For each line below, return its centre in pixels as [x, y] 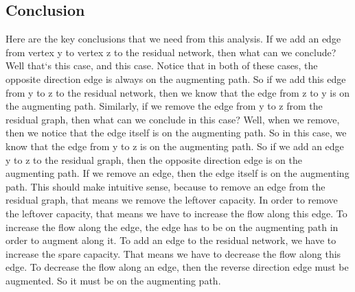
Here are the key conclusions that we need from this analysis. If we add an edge [173, 39]
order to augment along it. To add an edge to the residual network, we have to [171, 240]
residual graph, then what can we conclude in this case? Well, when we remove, [173, 119]
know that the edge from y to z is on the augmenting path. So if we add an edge [175, 146]
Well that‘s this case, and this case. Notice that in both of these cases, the [162, 65]
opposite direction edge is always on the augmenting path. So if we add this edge [176, 78]
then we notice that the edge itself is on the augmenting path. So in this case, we [176, 133]
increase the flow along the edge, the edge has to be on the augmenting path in [172, 227]
